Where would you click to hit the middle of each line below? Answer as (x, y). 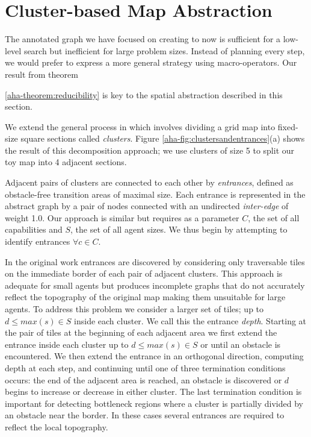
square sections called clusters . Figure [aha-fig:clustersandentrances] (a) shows (163, 138)
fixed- (288, 126)
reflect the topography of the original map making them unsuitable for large (145, 297)
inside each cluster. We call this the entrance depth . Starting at (190, 320)
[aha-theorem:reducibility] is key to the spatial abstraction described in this (144, 94)
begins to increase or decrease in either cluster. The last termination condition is (153, 391)
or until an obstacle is (241, 344)
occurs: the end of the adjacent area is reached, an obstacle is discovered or (143, 379)
